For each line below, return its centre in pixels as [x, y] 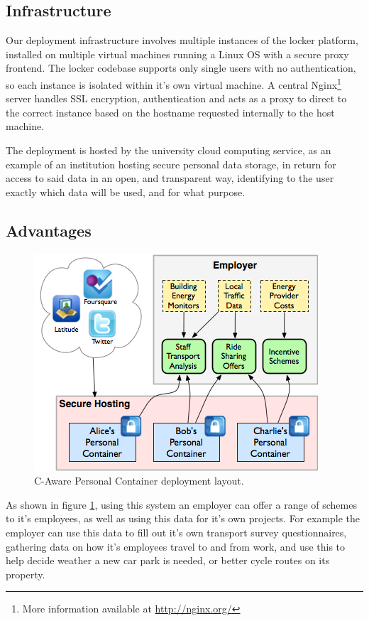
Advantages [49, 230]
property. [26, 574]
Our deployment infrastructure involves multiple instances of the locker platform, [182, 40]
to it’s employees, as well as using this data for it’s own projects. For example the [183, 518]
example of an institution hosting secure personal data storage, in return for [171, 164]
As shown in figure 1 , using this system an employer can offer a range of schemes [181, 504]
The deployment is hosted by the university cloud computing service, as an [169, 150]
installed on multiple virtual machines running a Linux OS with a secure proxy [177, 54]
